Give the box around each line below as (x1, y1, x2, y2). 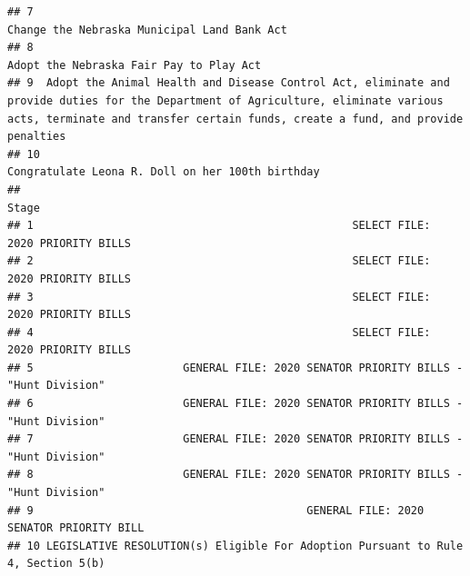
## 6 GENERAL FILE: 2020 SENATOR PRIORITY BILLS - (7, 397, 464, 411)
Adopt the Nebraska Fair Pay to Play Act (7, 58, 262, 72)
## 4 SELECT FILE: (7, 325, 431, 339)
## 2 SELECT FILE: (7, 254, 431, 268)
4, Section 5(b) (7, 557, 105, 571)
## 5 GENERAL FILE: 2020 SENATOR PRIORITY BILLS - (7, 361, 464, 374)
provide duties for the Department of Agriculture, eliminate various (7, 94, 444, 107)
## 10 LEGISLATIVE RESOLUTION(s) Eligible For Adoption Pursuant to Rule (7, 539, 464, 552)
